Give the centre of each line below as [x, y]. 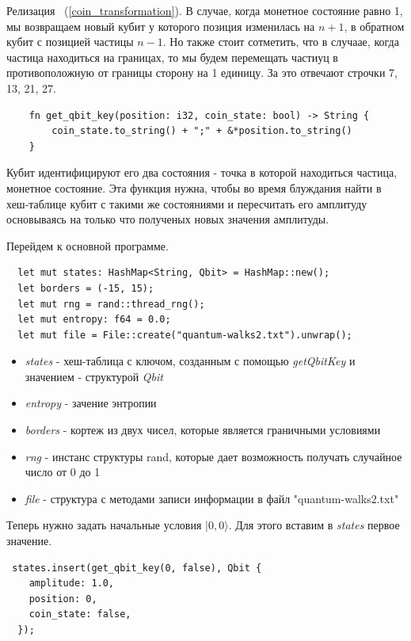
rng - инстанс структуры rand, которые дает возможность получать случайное [213, 456]
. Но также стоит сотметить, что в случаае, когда [281, 42]
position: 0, [63, 599]
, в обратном [374, 26]
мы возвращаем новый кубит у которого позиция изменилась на [161, 26]
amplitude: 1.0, [72, 584]
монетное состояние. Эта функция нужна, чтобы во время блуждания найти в [194, 187]
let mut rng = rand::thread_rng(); [111, 304]
